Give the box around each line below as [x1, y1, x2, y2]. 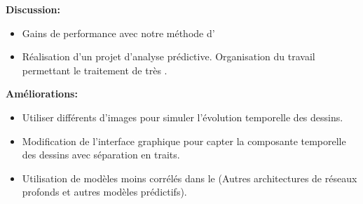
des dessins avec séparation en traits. [22, 147, 180, 162]
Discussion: [6, 2, 60, 16]
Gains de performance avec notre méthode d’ [22, 25, 215, 40]
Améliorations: [6, 86, 78, 101]
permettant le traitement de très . [22, 62, 167, 77]
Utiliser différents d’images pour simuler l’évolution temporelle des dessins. [22, 109, 343, 124]
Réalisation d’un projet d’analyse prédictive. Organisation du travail [22, 49, 315, 64]
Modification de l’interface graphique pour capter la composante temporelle [22, 133, 346, 148]
